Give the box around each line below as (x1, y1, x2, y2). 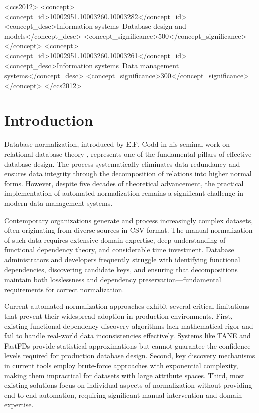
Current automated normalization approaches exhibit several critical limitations (4, 301, 249, 311)
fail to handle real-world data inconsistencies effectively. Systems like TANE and (4, 330, 251, 341)
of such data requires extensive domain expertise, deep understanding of (4, 234, 226, 245)
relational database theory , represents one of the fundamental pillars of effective (4, 149, 252, 159)
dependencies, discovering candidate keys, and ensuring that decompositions (4, 264, 238, 274)
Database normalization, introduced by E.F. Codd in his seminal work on (4, 139, 230, 149)
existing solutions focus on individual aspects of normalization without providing (4, 380, 252, 390)
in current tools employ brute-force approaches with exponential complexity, (4, 360, 238, 370)
